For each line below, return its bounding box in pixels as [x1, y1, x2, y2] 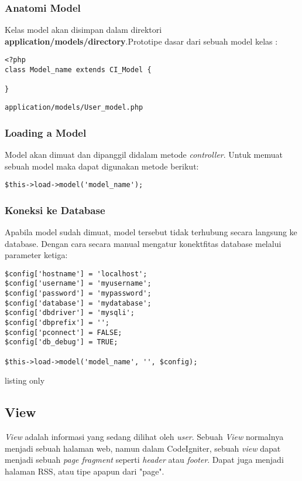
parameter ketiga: [5, 249, 68, 261]
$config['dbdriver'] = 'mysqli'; [5, 309, 135, 317]
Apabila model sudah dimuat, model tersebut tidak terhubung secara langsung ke [5, 225, 297, 238]
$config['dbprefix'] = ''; [5, 319, 109, 327]
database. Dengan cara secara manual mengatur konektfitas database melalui [5, 237, 282, 249]
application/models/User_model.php [5, 103, 143, 112]
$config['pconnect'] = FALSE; [5, 328, 122, 337]
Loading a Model [5, 125, 87, 140]
